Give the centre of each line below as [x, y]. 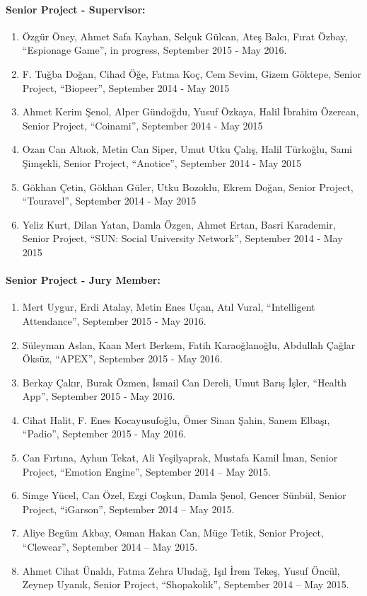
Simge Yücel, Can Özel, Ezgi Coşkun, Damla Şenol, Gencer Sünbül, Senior [184, 495]
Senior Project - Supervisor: [76, 9]
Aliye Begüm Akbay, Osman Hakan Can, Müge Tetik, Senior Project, [173, 533]
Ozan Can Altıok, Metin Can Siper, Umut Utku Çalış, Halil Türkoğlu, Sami [187, 149]
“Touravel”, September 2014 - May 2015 [109, 201]
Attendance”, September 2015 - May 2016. [114, 320]
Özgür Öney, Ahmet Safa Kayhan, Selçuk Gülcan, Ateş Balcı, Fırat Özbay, [185, 36]
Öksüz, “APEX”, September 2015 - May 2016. [122, 359]
